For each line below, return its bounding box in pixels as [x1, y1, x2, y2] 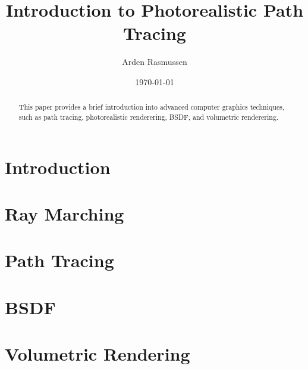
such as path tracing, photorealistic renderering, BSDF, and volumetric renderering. [18, 111, 279, 122]
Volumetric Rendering [5, 342, 190, 366]
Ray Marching [5, 201, 124, 225]
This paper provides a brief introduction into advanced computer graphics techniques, [18, 102, 285, 112]
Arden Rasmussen [122, 55, 187, 68]
